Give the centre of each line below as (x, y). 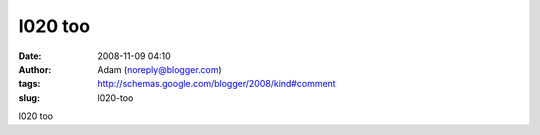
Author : (35, 69)
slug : (29, 97)
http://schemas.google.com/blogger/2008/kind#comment (216, 84)
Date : (30, 56)
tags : (29, 84)
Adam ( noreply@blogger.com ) (159, 69)
